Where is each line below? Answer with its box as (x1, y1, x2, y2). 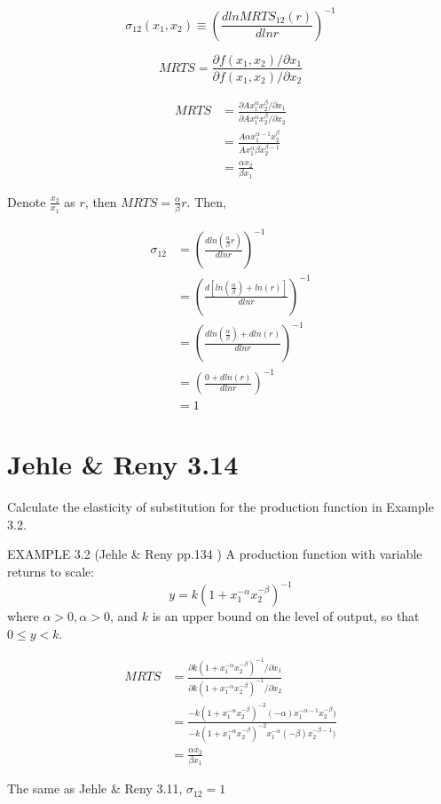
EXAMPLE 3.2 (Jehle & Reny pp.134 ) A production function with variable (7, 545, 422, 563)
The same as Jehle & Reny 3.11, (7, 779, 183, 798)
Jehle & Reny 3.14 (7, 446, 239, 482)
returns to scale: (7, 561, 95, 580)
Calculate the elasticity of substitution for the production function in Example (7, 498, 434, 516)
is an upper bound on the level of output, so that (152, 607, 420, 625)
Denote (7, 192, 46, 211)
